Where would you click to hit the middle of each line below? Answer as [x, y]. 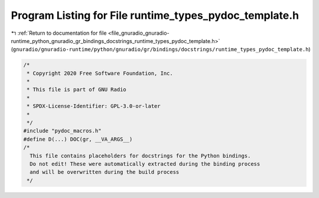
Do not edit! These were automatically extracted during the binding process [145, 164]
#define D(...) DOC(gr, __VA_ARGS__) [78, 139]
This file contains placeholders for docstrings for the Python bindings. [140, 156]
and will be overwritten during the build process [105, 172]
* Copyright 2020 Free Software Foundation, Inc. [100, 73]
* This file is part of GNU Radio [77, 90]
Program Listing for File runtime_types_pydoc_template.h [155, 15]
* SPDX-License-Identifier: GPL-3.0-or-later [94, 106]
